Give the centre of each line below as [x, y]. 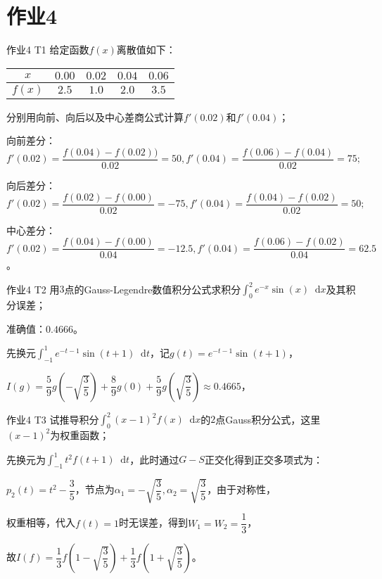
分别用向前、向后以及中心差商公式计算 [95, 116]
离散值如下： [146, 50]
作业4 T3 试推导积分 [53, 419]
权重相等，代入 [41, 522]
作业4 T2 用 [33, 289]
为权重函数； [80, 434]
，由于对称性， [242, 489]
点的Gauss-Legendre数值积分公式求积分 [153, 289]
